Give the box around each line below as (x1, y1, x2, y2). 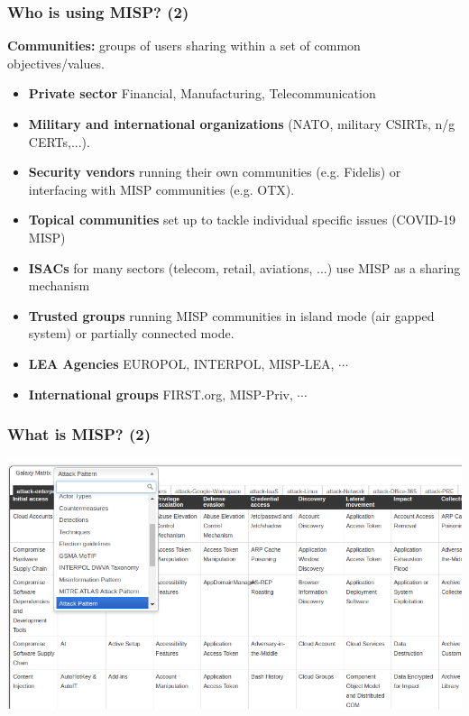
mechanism (28, 276, 90, 295)
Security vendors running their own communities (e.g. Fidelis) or (28, 162, 401, 181)
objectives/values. (7, 53, 105, 72)
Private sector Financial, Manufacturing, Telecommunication (28, 84, 376, 103)
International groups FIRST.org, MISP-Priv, (28, 384, 293, 403)
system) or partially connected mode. (28, 324, 234, 343)
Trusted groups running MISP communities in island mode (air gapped (28, 306, 435, 325)
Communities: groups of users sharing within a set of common (7, 36, 361, 55)
